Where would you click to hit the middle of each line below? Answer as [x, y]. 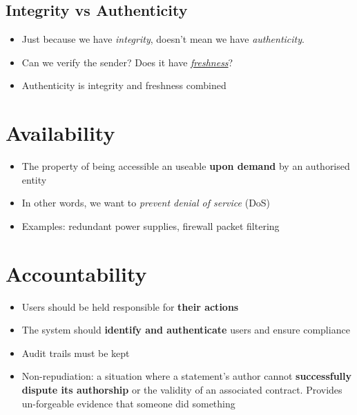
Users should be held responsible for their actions [130, 306]
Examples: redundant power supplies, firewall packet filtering [151, 225]
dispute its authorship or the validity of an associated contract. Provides [182, 389]
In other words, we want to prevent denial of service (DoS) [146, 203]
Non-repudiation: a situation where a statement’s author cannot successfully [187, 376]
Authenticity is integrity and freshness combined [124, 85]
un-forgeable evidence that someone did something [128, 403]
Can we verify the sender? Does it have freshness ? [127, 62]
